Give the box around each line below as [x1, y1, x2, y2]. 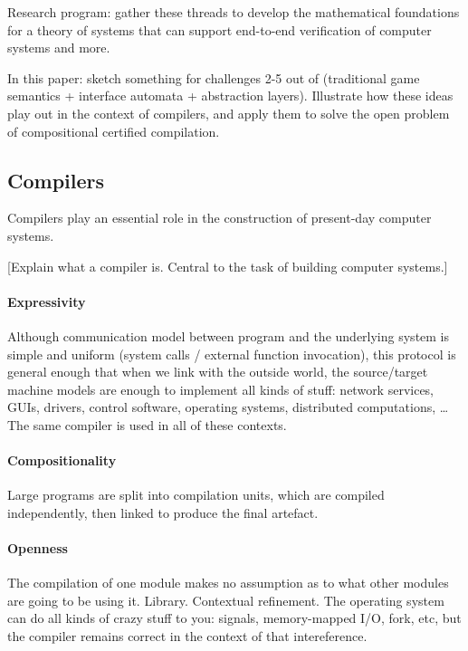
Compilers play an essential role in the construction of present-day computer [7, 208, 432, 227]
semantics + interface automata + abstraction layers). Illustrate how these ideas [7, 86, 454, 105]
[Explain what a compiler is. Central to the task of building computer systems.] [7, 256, 448, 275]
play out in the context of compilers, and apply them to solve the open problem [7, 103, 450, 122]
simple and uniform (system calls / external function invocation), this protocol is [7, 344, 456, 363]
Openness [7, 539, 68, 558]
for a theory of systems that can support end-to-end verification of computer [7, 20, 432, 39]
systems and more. [7, 38, 110, 57]
